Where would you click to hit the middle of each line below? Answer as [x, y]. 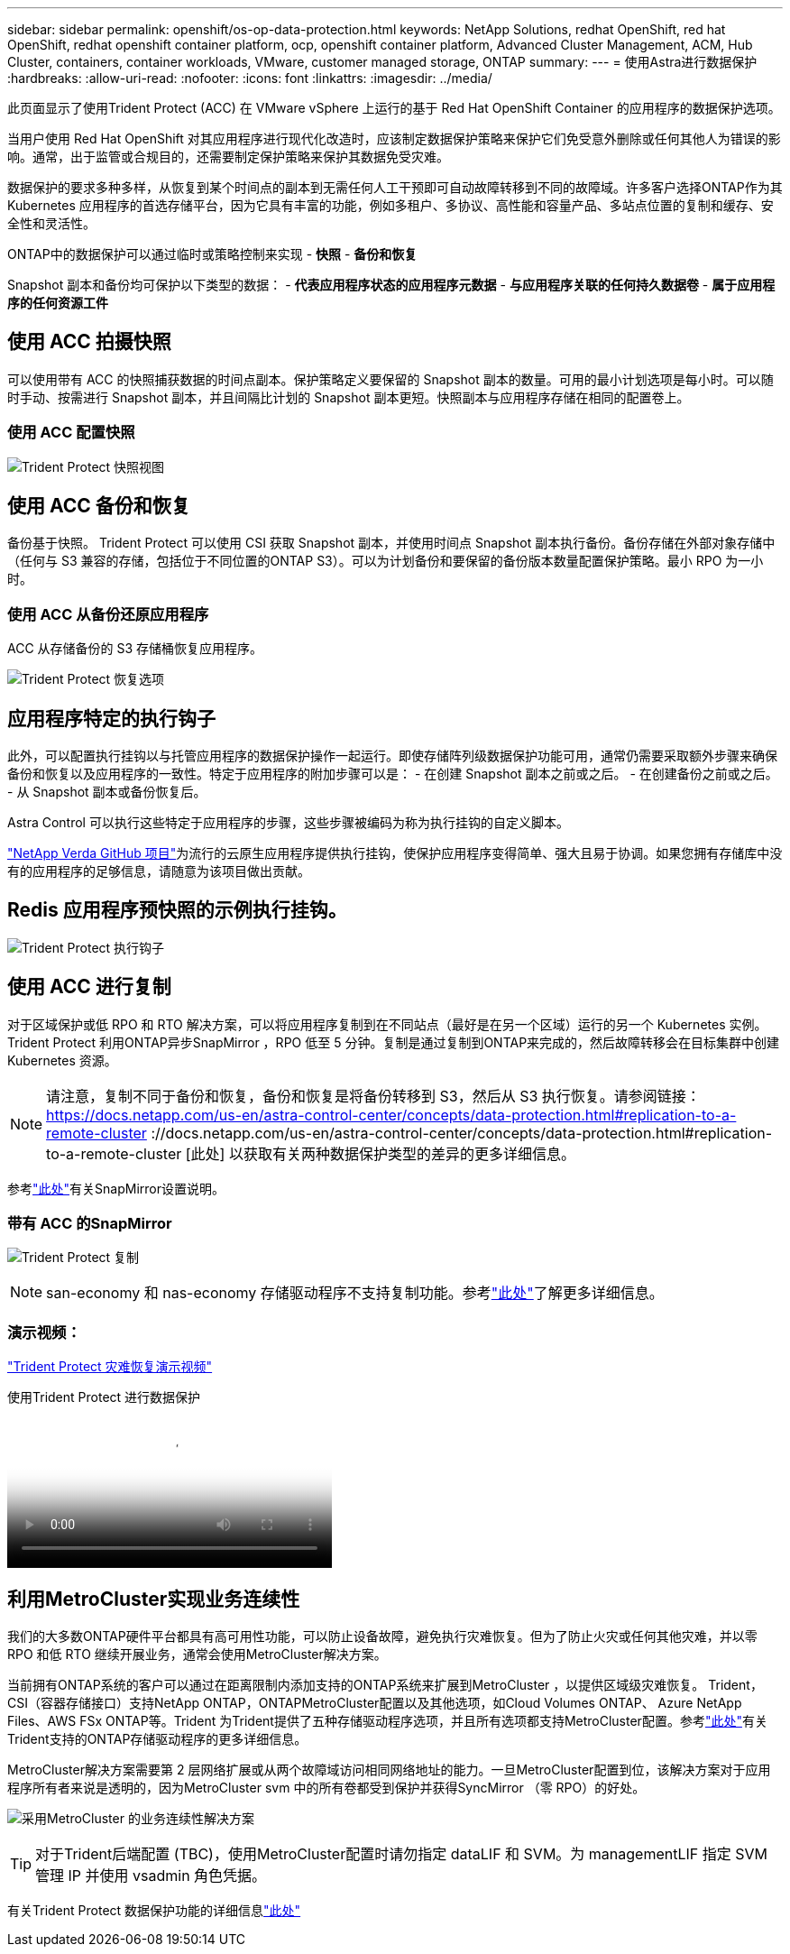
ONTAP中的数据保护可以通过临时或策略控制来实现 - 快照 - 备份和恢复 [212, 254]
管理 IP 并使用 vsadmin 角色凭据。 [151, 1876]
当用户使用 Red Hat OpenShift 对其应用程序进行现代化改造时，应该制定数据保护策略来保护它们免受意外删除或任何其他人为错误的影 [394, 138]
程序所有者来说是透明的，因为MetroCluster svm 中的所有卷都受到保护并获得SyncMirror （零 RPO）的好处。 [326, 1788]
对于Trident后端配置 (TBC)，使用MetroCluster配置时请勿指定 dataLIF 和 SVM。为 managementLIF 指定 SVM [401, 1854]
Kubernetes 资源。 [62, 1060]
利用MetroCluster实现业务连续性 [154, 1599]
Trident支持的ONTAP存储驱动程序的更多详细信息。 [157, 1739]
